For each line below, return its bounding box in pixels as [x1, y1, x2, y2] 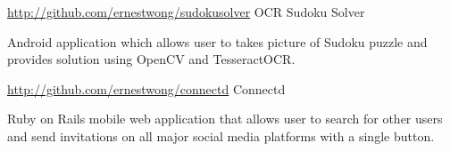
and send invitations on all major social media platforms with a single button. [7, 126, 435, 145]
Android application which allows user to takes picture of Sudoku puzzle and [7, 32, 428, 51]
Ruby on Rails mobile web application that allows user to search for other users [7, 109, 443, 128]
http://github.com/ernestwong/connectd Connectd [7, 79, 286, 98]
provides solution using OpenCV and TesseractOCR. [7, 50, 296, 68]
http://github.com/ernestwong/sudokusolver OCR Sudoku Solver [7, 3, 365, 20]
